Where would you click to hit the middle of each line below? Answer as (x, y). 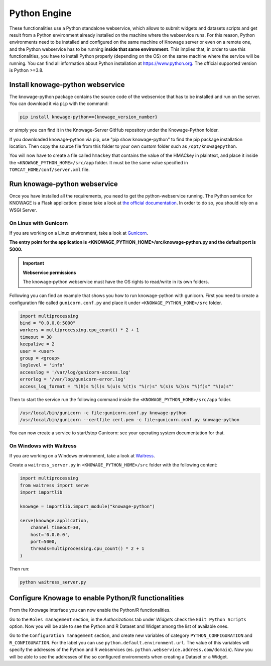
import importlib (41, 492)
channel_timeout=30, (56, 528)
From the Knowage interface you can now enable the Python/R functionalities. (90, 610)
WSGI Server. (23, 210)
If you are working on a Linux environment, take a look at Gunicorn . (79, 233)
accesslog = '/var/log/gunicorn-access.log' (76, 372)
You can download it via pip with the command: (59, 104)
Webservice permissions (49, 272)
